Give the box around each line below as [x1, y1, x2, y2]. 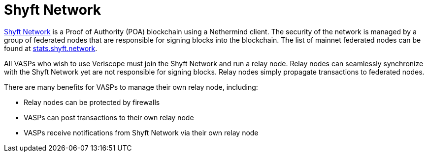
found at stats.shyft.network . [4, 44, 98, 52]
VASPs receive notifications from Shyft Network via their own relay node [24, 128, 259, 137]
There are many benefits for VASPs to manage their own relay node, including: [4, 82, 258, 91]
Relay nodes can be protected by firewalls [24, 98, 160, 106]
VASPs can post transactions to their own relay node [24, 113, 194, 122]
